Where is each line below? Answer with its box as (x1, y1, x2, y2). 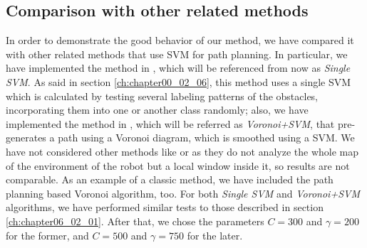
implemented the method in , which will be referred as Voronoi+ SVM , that (6, 116, 335, 131)
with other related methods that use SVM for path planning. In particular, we (6, 46, 348, 61)
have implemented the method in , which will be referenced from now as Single (6, 60, 351, 75)
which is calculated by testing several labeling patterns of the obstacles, (6, 88, 319, 103)
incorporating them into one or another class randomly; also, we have (6, 102, 309, 117)
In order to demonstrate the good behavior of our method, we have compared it (6, 33, 354, 48)
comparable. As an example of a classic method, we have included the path (6, 172, 334, 187)
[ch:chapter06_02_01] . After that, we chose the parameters (6, 213, 264, 228)
